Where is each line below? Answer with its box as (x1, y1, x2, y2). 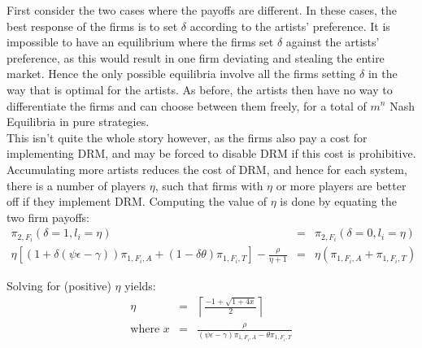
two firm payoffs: (7, 208, 89, 225)
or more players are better (276, 176, 407, 194)
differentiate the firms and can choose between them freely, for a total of (7, 97, 367, 114)
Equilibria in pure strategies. (7, 113, 150, 130)
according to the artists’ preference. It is (189, 17, 390, 34)
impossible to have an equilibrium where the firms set (7, 33, 274, 50)
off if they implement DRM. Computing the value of (7, 193, 268, 210)
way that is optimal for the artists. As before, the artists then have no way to (7, 80, 393, 98)
